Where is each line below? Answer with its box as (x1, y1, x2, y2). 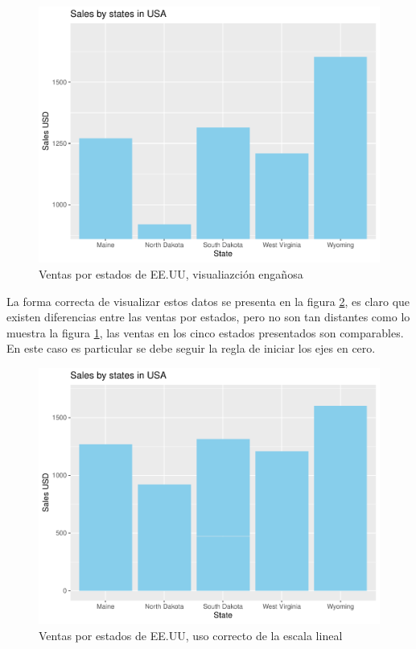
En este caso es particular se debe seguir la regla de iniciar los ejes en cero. (6, 340, 376, 357)
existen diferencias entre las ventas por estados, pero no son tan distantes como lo (6, 308, 410, 325)
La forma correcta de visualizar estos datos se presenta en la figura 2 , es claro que (6, 292, 410, 309)
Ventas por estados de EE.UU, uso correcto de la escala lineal (39, 626, 343, 643)
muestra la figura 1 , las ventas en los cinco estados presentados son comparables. (6, 324, 404, 341)
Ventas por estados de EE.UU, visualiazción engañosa (39, 265, 303, 282)
